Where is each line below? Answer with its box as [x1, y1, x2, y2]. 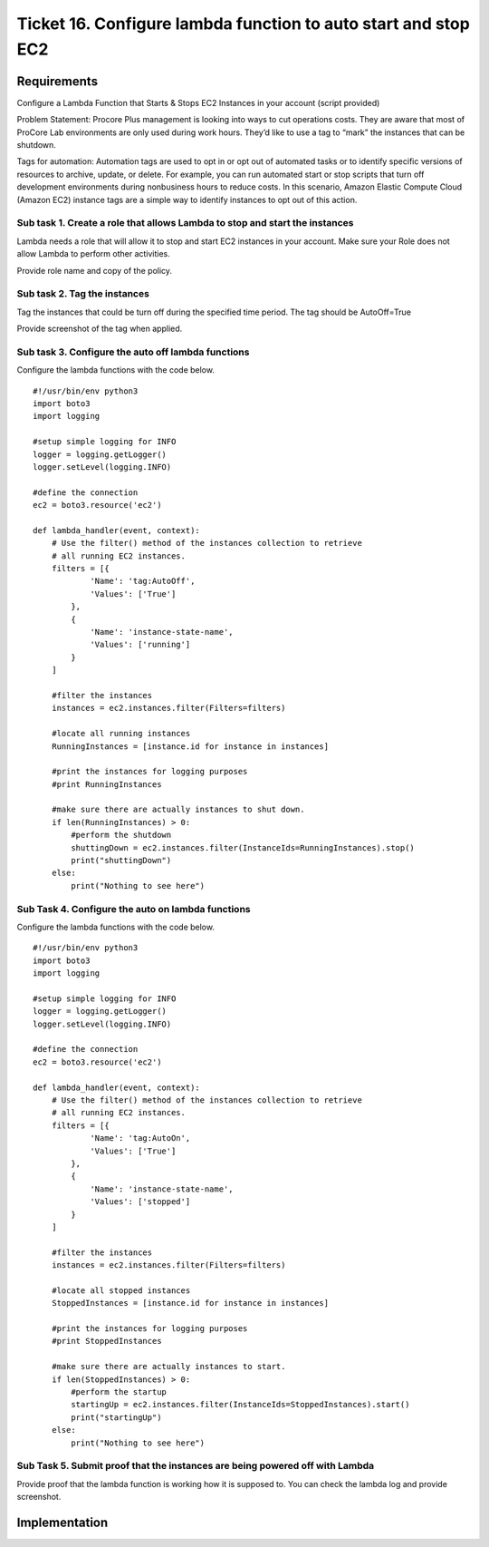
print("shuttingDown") [71, 855, 172, 866]
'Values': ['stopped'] [90, 1197, 191, 1207]
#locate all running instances [51, 728, 191, 739]
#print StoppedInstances [51, 1336, 162, 1347]
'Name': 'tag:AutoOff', [90, 576, 196, 587]
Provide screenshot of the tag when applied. [16, 323, 183, 335]
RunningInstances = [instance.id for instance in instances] [51, 741, 330, 752]
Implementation [16, 1514, 109, 1530]
